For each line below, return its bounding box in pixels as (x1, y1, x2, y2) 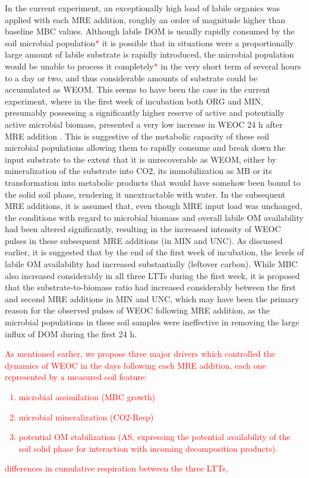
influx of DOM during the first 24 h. (5, 327, 137, 340)
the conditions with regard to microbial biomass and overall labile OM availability (5, 211, 304, 223)
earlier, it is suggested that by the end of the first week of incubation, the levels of (5, 246, 304, 258)
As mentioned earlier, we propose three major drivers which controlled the (5, 347, 275, 360)
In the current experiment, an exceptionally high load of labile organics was (5, 2, 280, 14)
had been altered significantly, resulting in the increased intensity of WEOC (5, 223, 281, 235)
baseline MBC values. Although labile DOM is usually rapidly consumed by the (5, 25, 295, 37)
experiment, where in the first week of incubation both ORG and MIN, (5, 94, 263, 107)
